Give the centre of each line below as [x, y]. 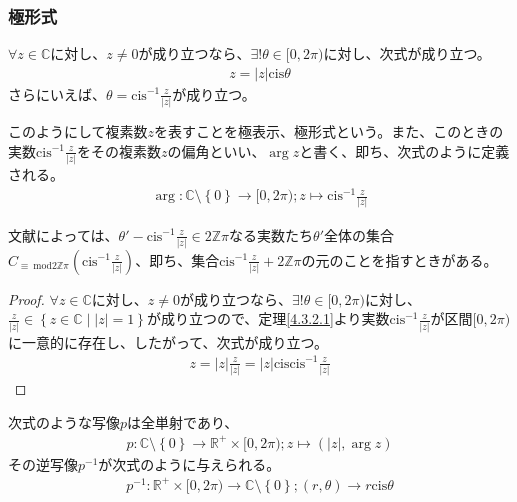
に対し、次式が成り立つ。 [407, 53]
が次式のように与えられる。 [189, 463]
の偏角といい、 [216, 150]
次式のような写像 [64, 421]
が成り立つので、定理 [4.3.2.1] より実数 [268, 318]
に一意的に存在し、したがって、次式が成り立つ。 [168, 341]
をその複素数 [118, 150]
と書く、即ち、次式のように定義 [404, 150]
